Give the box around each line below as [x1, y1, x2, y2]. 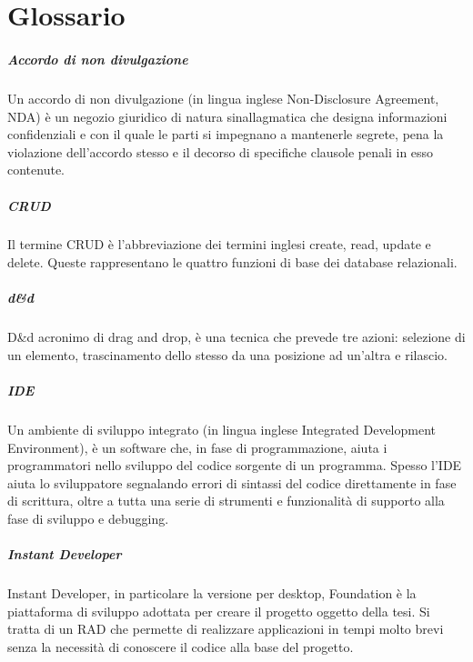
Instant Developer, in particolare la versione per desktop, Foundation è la [7, 584, 417, 603]
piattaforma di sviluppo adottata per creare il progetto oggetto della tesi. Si [7, 601, 430, 620]
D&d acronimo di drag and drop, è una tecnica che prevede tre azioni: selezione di [7, 327, 466, 346]
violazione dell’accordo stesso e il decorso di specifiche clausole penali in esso [7, 142, 434, 161]
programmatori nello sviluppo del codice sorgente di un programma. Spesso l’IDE [7, 456, 462, 475]
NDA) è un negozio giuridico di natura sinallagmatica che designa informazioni [7, 106, 448, 125]
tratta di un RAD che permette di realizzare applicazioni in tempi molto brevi [7, 619, 444, 638]
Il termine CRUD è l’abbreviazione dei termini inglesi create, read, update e [7, 235, 431, 254]
